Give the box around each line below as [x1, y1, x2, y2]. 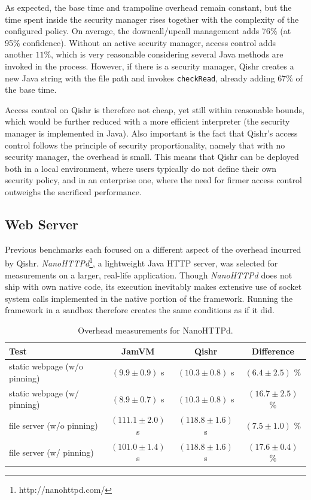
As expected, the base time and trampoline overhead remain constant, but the [5, 1, 292, 13]
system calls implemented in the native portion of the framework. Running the [5, 292, 293, 304]
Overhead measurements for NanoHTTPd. [78, 323, 233, 336]
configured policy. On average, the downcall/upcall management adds [5, 25, 260, 37]
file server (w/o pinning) [9, 419, 98, 432]
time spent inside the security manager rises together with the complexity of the [5, 13, 299, 25]
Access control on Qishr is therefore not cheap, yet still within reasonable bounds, [5, 103, 304, 116]
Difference [251, 344, 294, 357]
